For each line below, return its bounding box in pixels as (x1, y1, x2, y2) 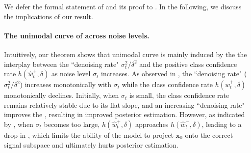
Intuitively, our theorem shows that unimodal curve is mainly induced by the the (4, 49, 247, 59)
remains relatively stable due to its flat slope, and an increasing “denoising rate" (4, 99, 245, 110)
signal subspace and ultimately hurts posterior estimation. (4, 139, 178, 150)
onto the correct (185, 129, 233, 140)
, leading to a (201, 119, 242, 129)
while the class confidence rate (122, 79, 213, 90)
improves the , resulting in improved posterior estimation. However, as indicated (4, 109, 245, 120)
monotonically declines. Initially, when (4, 90, 119, 100)
